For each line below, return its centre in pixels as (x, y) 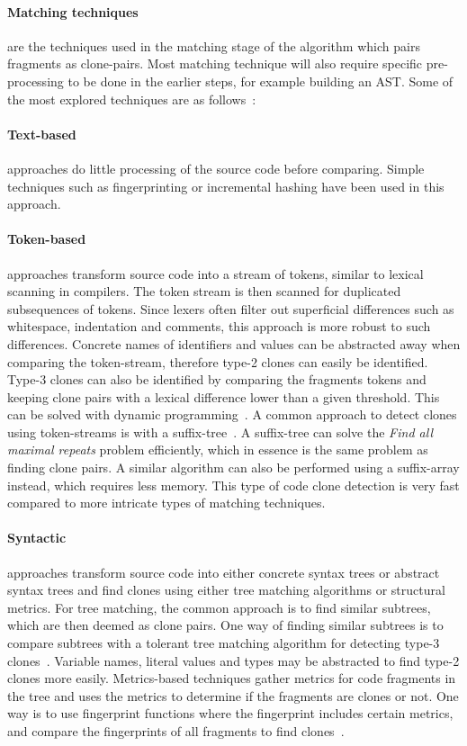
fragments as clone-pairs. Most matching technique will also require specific (215, 63)
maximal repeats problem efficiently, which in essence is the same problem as (218, 449)
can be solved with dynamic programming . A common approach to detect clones (232, 414)
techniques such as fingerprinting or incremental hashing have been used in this (226, 186)
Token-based (47, 239)
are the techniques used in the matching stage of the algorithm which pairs (214, 45)
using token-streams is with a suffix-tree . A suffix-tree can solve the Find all (220, 431)
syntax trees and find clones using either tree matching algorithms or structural (226, 590)
